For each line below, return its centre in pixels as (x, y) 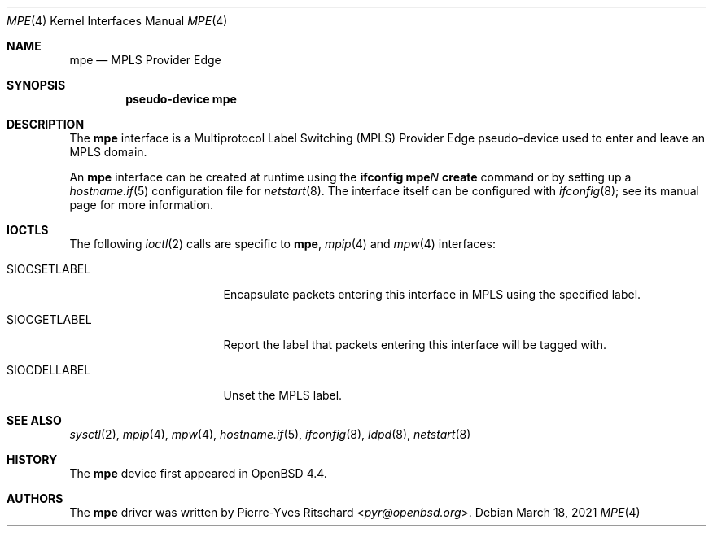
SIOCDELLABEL (49, 370)
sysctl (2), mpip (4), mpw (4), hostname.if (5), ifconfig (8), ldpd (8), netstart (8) (270, 434)
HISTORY (32, 459)
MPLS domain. (108, 152)
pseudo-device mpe (181, 99)
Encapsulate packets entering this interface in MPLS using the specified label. (432, 294)
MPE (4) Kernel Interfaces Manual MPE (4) (117, 21)
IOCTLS (28, 230)
